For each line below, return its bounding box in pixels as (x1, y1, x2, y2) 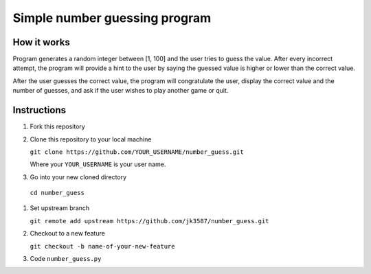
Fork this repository (30, 122, 85, 130)
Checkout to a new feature (30, 229, 106, 238)
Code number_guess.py (30, 255, 102, 263)
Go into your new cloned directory (30, 172, 127, 181)
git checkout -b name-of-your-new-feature (30, 242, 175, 250)
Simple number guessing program (12, 10, 212, 25)
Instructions (12, 104, 67, 116)
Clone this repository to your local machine (30, 135, 152, 144)
